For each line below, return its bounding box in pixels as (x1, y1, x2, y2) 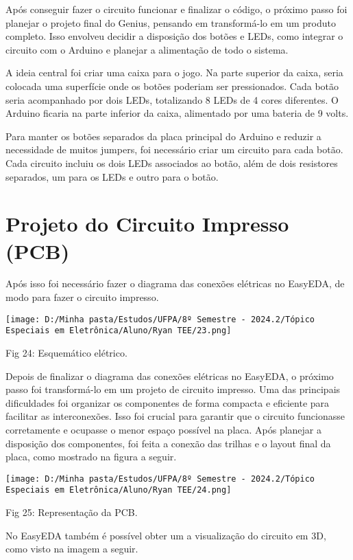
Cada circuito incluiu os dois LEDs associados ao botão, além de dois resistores (5, 155, 338, 170)
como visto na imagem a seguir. (5, 541, 138, 556)
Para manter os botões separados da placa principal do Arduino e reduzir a (5, 128, 321, 143)
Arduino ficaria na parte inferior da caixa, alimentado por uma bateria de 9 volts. (5, 106, 349, 120)
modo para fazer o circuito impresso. (5, 290, 159, 304)
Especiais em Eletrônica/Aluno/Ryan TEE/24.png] (5, 485, 232, 495)
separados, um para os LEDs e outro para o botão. (5, 169, 219, 183)
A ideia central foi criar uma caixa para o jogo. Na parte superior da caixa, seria (5, 65, 343, 80)
